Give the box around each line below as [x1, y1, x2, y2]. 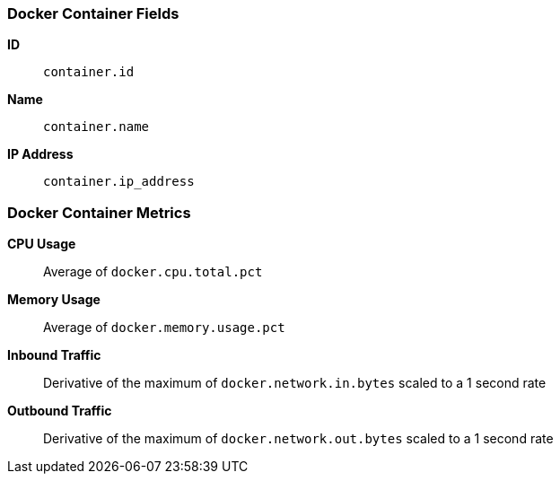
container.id [43, 65, 135, 80]
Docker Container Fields [7, 4, 179, 22]
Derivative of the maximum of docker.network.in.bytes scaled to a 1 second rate [43, 375, 547, 391]
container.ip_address [43, 174, 195, 189]
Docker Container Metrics [7, 203, 191, 222]
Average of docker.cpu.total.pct [43, 264, 263, 280]
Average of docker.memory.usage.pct [43, 319, 285, 336]
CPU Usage [7, 236, 76, 252]
